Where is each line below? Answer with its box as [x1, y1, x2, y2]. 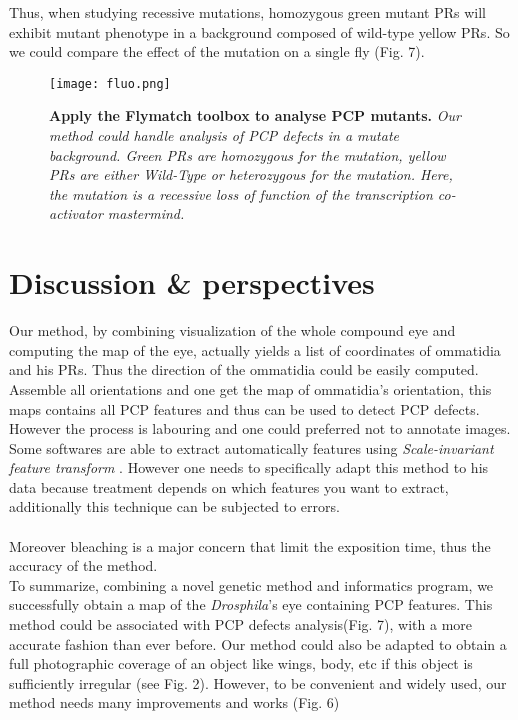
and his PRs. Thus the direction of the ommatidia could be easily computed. [9, 359, 479, 380]
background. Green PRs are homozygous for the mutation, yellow [49, 144, 446, 165]
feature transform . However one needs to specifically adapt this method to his [9, 457, 489, 478]
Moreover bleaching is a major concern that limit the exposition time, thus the [9, 535, 491, 556]
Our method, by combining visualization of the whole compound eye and [9, 320, 456, 341]
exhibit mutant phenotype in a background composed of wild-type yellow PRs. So [9, 21, 510, 42]
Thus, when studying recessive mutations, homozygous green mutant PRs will [9, 2, 486, 22]
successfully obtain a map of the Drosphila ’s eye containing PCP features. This [9, 594, 493, 615]
